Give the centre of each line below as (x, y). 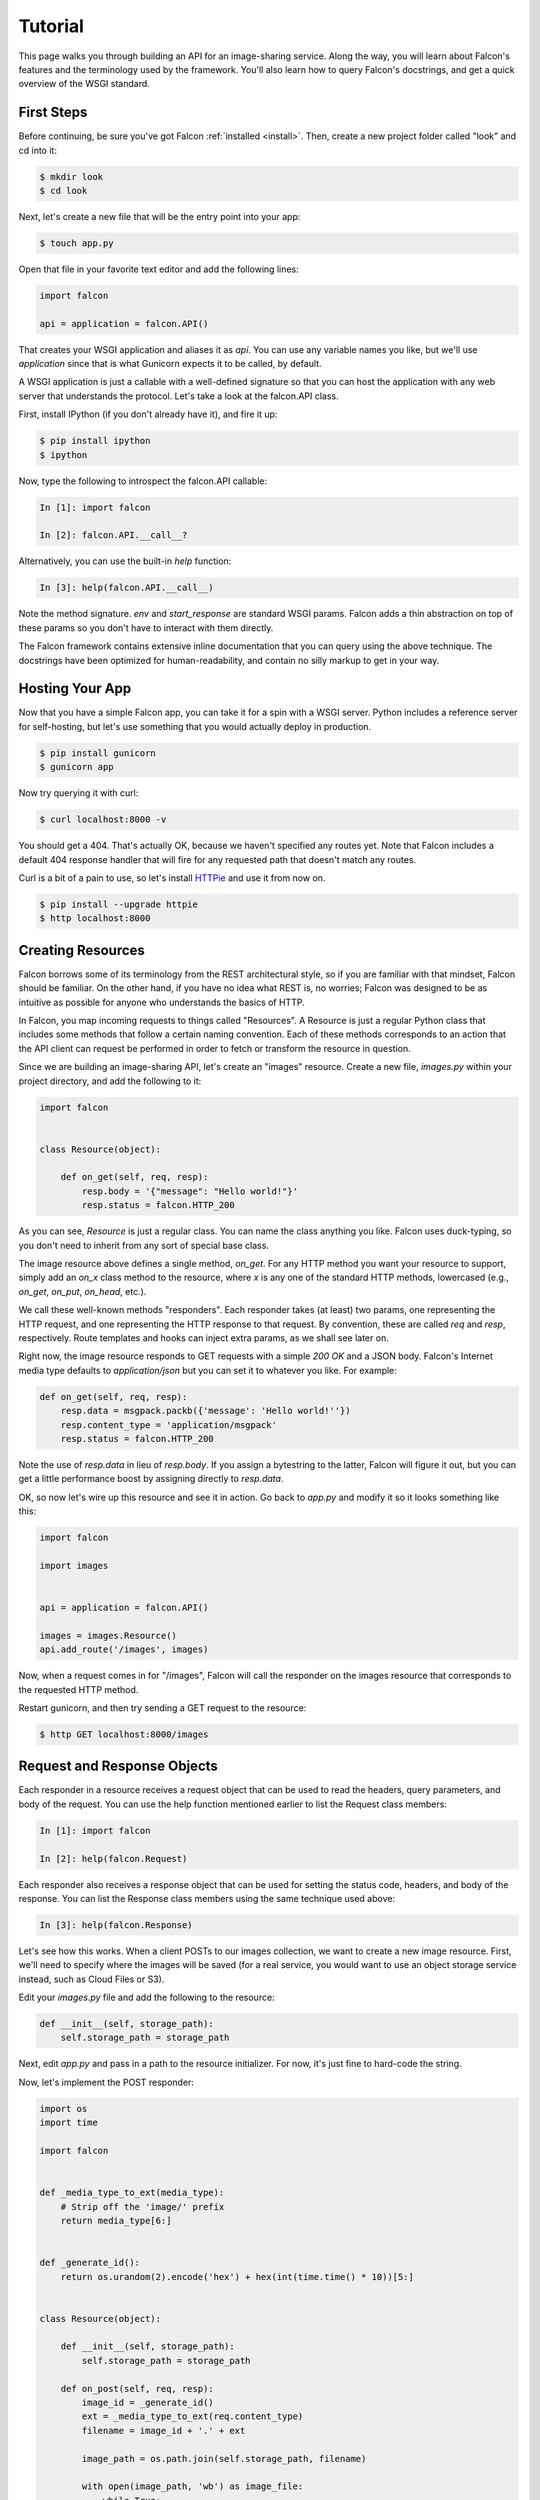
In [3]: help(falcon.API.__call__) (126, 588)
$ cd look (63, 190)
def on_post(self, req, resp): (137, 2388)
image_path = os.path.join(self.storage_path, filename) (224, 2458)
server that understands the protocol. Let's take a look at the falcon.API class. (178, 396)
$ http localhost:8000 (95, 918)
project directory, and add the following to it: (110, 1081)
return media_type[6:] (116, 2220)
